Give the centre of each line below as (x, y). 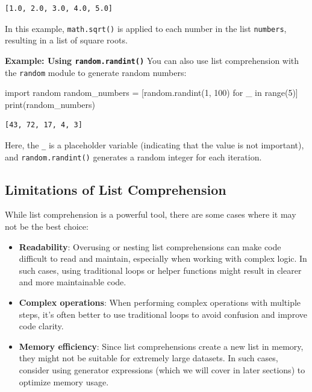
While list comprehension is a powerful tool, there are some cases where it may (151, 214)
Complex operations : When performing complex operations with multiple (160, 302)
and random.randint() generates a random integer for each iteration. (133, 156)
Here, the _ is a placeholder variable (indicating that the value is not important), (154, 144)
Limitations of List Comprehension (116, 189)
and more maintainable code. (73, 282)
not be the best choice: (47, 226)
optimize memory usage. (64, 381)
